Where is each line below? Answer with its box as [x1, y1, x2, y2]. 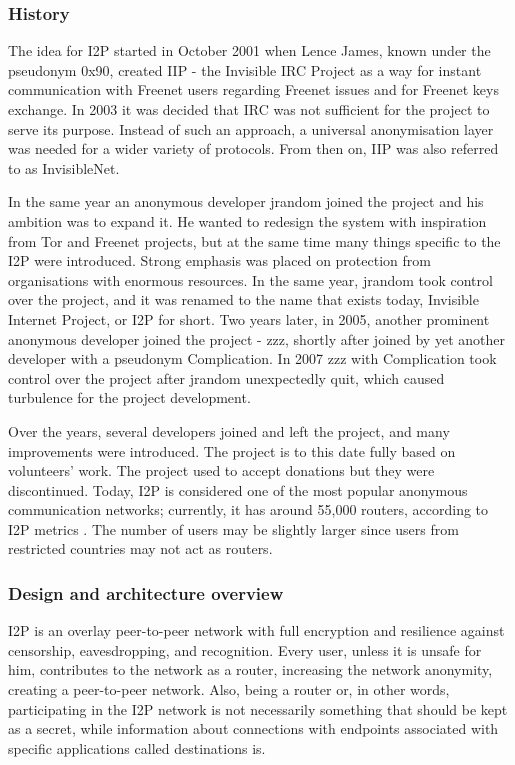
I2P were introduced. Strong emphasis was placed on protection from [8, 250, 431, 271]
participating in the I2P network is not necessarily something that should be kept [8, 698, 508, 719]
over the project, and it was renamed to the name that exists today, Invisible [8, 289, 479, 310]
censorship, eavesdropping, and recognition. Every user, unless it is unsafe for [8, 639, 482, 660]
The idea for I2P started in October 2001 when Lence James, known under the [8, 40, 491, 61]
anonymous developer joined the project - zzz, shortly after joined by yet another [8, 328, 505, 349]
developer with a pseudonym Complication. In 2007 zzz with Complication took [8, 348, 497, 369]
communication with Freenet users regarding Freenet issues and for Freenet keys [8, 79, 499, 100]
